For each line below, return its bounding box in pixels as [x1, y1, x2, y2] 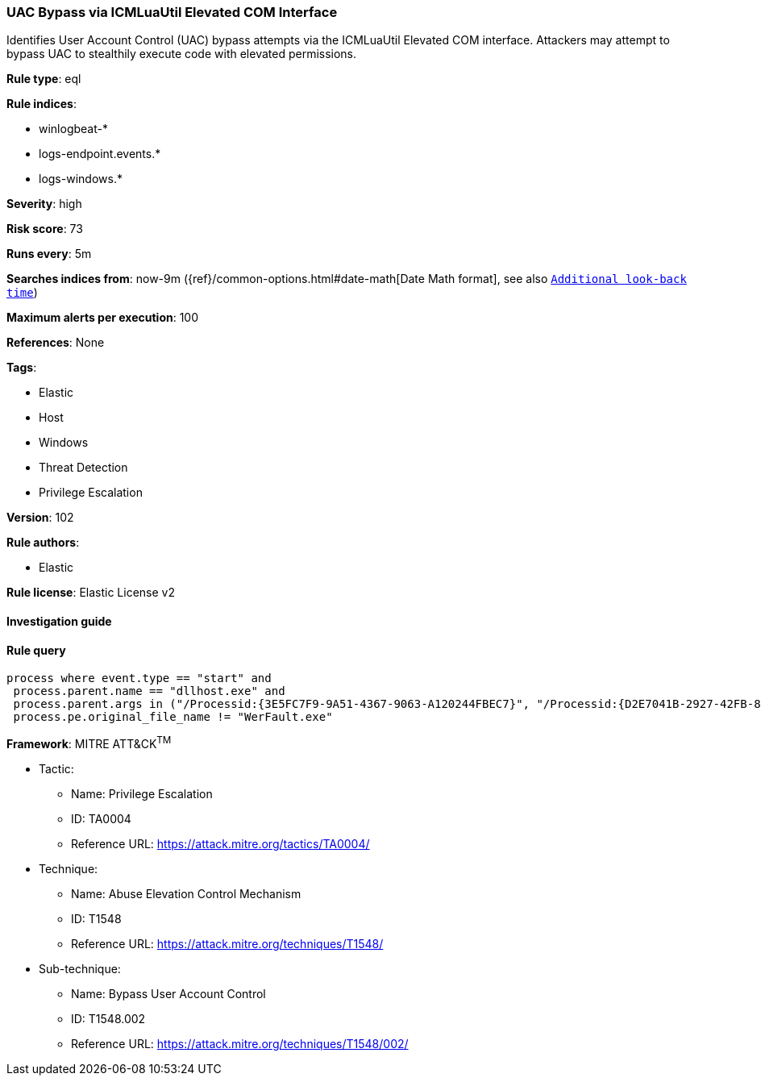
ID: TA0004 [71, 811, 131, 826]
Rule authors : [6, 535, 80, 550]
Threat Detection [39, 460, 128, 475]
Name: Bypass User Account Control [71, 986, 266, 1001]
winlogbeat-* [39, 122, 108, 136]
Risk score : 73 [6, 222, 83, 236]
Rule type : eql [6, 72, 81, 86]
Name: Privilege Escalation [71, 786, 213, 801]
